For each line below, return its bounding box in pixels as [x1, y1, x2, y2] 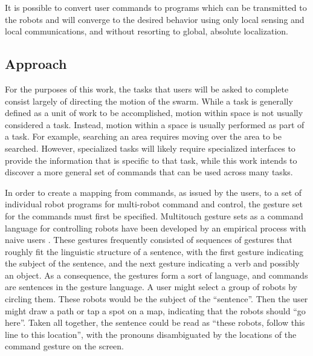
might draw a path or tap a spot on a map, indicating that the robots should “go [5, 304, 306, 317]
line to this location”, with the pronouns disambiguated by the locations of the [5, 328, 297, 340]
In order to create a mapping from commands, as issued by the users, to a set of [5, 186, 302, 198]
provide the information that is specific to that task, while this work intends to [5, 154, 297, 166]
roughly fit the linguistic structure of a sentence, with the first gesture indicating [5, 245, 304, 257]
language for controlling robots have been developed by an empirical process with [5, 221, 306, 234]
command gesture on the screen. [5, 340, 124, 352]
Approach [5, 54, 67, 73]
